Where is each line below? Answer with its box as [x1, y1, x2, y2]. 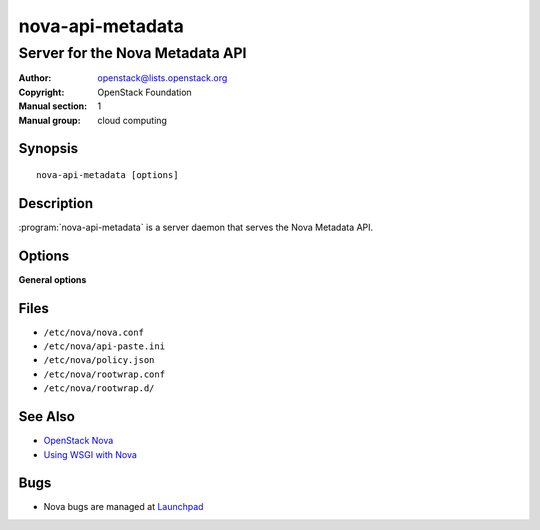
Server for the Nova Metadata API [18, 44, 247, 62]
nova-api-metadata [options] [36, 169, 179, 180]
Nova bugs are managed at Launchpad [43, 501, 204, 513]
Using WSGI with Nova [43, 448, 137, 460]
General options [18, 273, 87, 285]
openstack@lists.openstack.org [97, 72, 228, 84]
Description [18, 195, 94, 212]
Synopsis [18, 140, 79, 157]
